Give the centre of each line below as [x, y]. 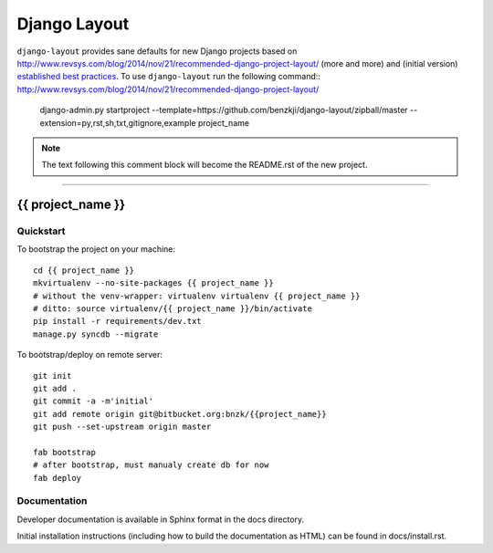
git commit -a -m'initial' [94, 401]
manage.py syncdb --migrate [96, 334]
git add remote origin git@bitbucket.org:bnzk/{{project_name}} [180, 414]
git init [52, 376]
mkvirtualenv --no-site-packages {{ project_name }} [153, 283]
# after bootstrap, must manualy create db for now [151, 465]
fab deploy [58, 478]
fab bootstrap [64, 452]
